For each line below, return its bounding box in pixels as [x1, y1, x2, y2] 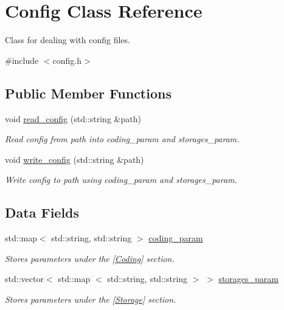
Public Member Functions [5, 83, 171, 102]
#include [5, 53, 39, 66]
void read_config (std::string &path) [5, 112, 141, 125]
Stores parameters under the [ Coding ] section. [5, 252, 175, 264]
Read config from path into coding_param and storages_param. [5, 133, 240, 145]
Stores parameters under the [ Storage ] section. [5, 292, 176, 305]
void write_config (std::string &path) [5, 153, 144, 165]
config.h [52, 53, 82, 66]
